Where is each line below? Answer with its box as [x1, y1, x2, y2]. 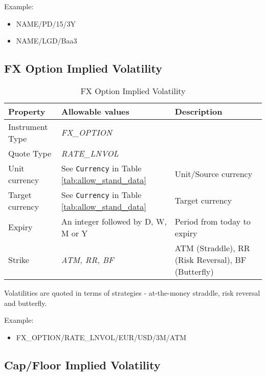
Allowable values [61, 105, 129, 117]
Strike [8, 253, 29, 266]
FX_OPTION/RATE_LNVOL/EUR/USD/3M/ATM [16, 331, 187, 342]
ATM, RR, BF [61, 253, 114, 266]
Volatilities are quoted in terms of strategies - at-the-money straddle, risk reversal [4, 287, 260, 298]
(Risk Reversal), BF [174, 253, 247, 266]
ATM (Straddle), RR [174, 241, 250, 254]
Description [174, 105, 223, 117]
